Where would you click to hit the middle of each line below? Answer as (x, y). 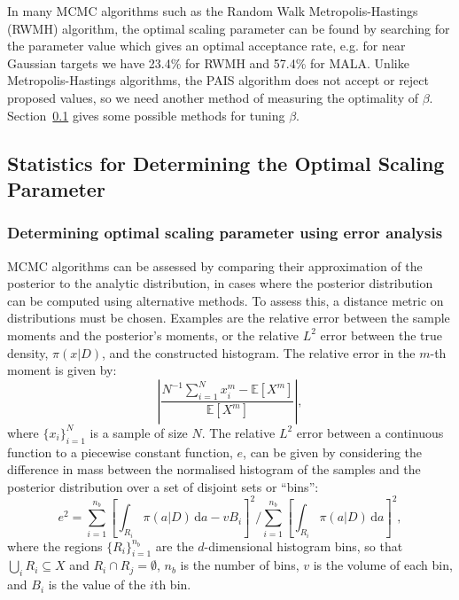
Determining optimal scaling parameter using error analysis (225, 233)
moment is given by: (62, 370)
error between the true (381, 335)
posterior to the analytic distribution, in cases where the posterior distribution (220, 283)
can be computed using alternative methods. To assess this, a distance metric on (226, 300)
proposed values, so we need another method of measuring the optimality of (213, 97)
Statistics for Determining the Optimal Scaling (226, 163)
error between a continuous (370, 432)
